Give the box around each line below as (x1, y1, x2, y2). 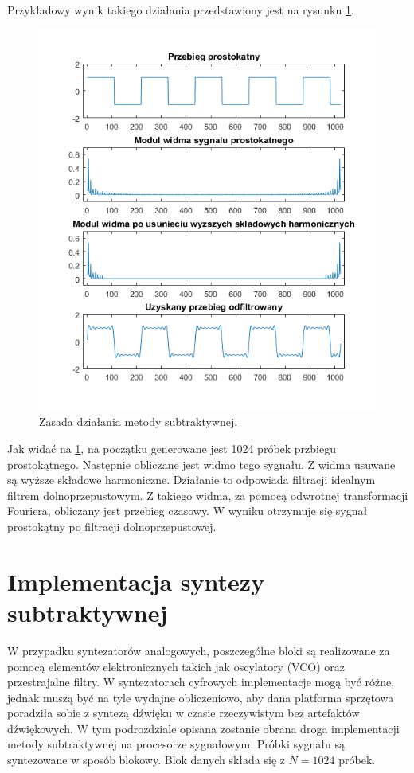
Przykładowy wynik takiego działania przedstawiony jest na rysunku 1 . (7, 2, 354, 18)
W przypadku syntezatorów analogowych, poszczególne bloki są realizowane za (7, 642, 390, 658)
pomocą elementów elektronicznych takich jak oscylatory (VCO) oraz (7, 658, 346, 674)
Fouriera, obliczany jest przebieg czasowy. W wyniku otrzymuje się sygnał (7, 502, 368, 519)
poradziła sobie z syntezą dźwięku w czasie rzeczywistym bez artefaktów (7, 705, 360, 721)
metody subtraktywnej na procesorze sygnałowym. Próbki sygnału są (7, 736, 345, 752)
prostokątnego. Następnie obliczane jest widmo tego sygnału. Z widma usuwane (7, 455, 396, 472)
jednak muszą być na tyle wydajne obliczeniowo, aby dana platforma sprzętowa (7, 689, 394, 705)
